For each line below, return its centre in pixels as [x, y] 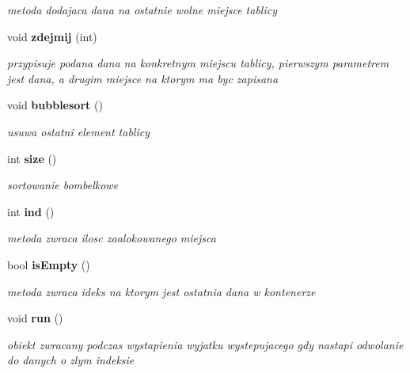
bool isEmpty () [49, 264]
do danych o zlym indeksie [71, 360]
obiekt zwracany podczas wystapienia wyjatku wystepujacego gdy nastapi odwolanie [205, 344]
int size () [32, 158]
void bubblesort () [55, 105]
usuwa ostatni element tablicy [78, 131]
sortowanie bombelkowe [63, 185]
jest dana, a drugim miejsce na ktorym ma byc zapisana [143, 78]
